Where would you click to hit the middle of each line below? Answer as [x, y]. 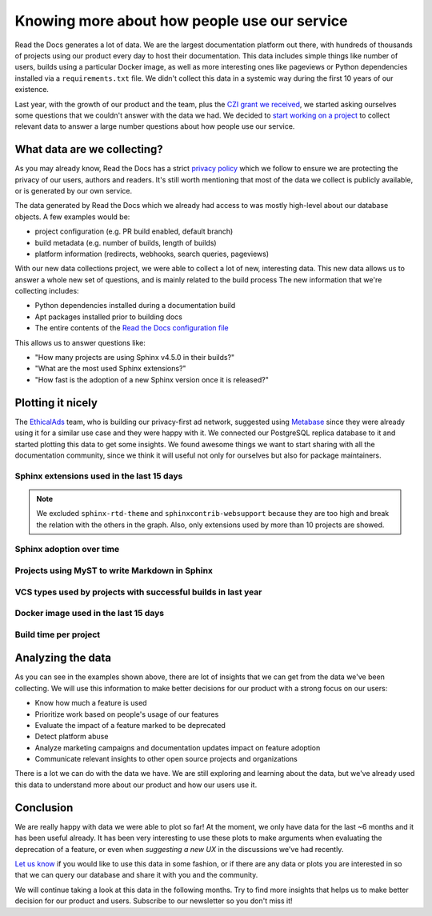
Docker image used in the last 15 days [89, 614]
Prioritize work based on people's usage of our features [127, 714]
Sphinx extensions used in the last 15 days [99, 476]
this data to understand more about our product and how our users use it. [136, 785]
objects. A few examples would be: [72, 217]
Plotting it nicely [56, 403]
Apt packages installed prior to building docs [109, 317]
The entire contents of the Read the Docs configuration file [132, 328]
